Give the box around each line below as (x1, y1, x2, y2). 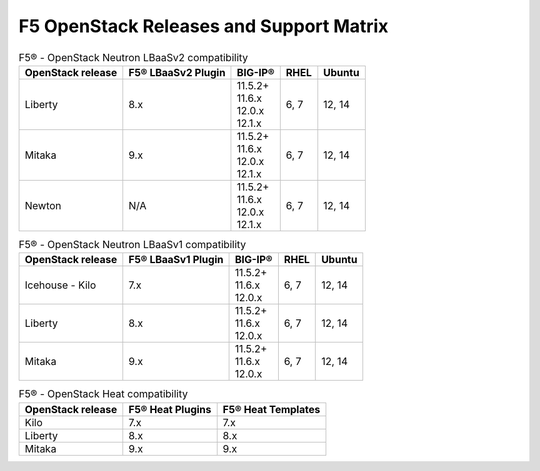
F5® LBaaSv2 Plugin (128, 65, 226, 79)
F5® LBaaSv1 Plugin (128, 253, 224, 267)
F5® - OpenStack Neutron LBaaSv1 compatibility (18, 238, 247, 252)
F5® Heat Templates (222, 402, 321, 416)
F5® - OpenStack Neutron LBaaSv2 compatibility (18, 50, 249, 64)
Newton (24, 198, 62, 212)
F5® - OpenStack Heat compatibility (18, 387, 189, 401)
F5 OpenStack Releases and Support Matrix (18, 15, 389, 37)
